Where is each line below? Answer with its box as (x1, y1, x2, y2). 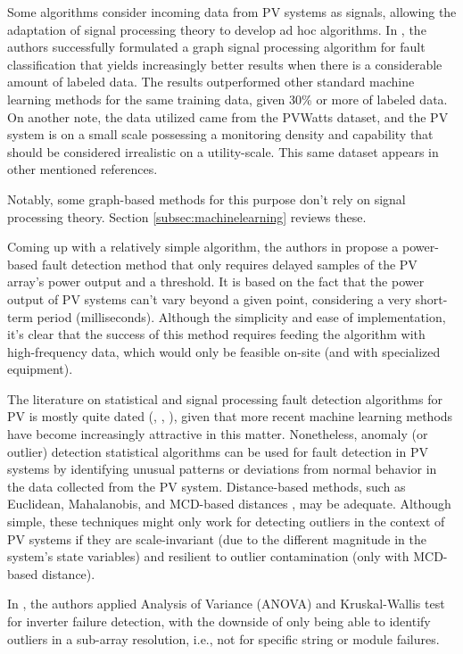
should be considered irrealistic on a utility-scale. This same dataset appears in (7, 142, 439, 161)
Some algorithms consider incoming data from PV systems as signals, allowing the (7, 3, 457, 21)
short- (415, 289, 448, 308)
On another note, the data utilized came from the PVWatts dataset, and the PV (7, 107, 449, 126)
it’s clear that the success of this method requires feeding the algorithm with (7, 325, 426, 344)
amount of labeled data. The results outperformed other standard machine (7, 72, 415, 91)
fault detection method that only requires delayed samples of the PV (41, 254, 418, 273)
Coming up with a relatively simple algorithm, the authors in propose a (7, 237, 399, 256)
